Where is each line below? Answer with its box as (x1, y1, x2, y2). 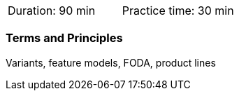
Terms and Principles (6, 31, 123, 46)
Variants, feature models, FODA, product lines (6, 56, 216, 69)
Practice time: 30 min (122, 4, 234, 18)
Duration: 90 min (8, 4, 96, 18)
